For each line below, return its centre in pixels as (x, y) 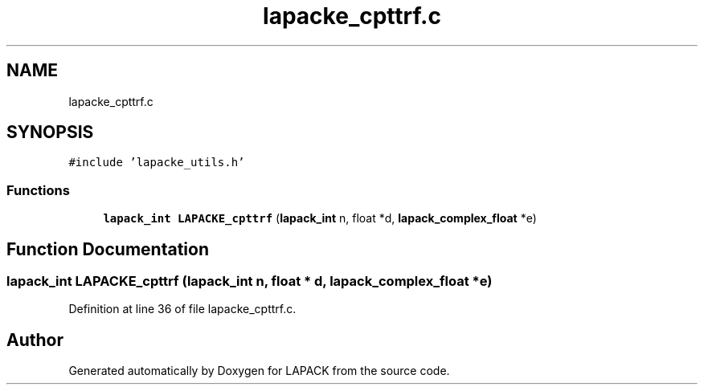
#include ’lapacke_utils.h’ (157, 163)
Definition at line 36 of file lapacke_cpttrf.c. (182, 309)
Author (35, 340)
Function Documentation (108, 249)
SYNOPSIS (50, 132)
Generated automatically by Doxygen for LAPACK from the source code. (259, 371)
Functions (38, 190)
